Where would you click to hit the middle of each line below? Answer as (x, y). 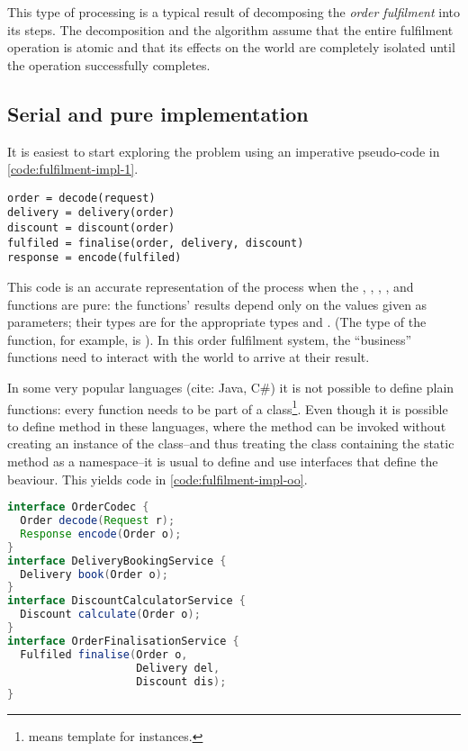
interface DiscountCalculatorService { (126, 601)
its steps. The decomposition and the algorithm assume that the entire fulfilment (230, 29)
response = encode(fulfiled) (94, 258)
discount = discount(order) (91, 228)
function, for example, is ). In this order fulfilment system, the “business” (210, 339)
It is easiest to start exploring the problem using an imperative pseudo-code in (224, 151)
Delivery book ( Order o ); (94, 574)
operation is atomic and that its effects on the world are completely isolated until (231, 47)
